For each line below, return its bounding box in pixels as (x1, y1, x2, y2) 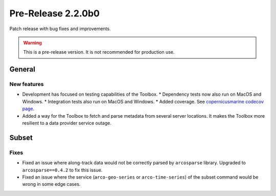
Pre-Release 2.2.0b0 (9, 8, 100, 19)
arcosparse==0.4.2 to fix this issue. (22, 167, 103, 173)
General (9, 65, 36, 74)
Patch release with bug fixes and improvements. (9, 26, 111, 32)
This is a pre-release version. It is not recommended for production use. (23, 49, 175, 55)
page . (22, 105, 35, 112)
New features (9, 81, 44, 88)
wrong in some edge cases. (22, 181, 81, 187)
